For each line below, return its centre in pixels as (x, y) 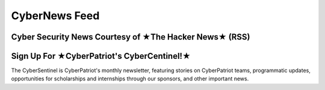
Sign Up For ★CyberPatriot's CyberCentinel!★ (101, 56)
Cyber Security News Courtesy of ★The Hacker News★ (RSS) (131, 37)
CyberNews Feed (55, 16)
